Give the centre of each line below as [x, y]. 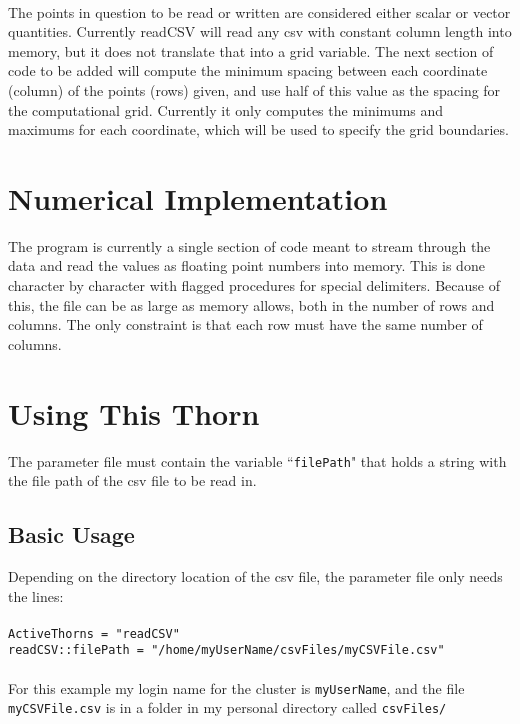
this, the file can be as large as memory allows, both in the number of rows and [251, 304]
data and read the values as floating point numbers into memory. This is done [246, 265]
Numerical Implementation [198, 197]
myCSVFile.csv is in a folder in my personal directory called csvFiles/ [227, 707]
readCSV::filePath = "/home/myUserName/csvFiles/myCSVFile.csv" [226, 650]
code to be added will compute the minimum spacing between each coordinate [248, 70]
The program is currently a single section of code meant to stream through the [249, 245]
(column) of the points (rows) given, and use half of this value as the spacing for [254, 89]
